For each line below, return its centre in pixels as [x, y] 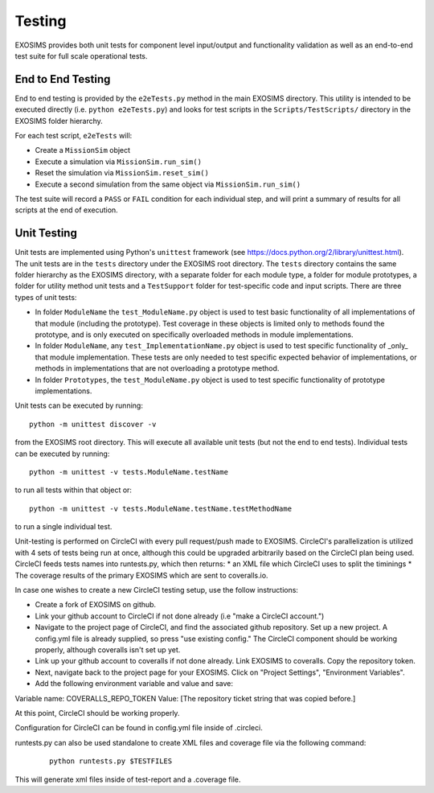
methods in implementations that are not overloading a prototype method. [157, 368]
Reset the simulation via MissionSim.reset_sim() [122, 173]
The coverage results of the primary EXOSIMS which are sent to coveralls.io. [141, 575]
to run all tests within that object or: [74, 490]
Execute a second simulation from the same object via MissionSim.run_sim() [168, 184]
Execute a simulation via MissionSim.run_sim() [119, 162]
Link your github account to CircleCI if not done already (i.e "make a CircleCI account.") [180, 616]
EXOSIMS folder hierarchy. [59, 121]
